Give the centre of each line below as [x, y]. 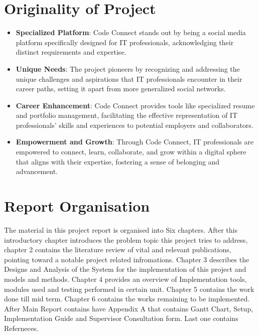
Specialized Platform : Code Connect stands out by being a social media [131, 32]
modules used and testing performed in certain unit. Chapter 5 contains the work [129, 289]
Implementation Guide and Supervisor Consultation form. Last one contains [121, 318]
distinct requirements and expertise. [71, 52]
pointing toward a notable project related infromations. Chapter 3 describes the [127, 259]
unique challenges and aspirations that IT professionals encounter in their [129, 78]
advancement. [37, 171]
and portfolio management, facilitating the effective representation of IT [126, 115]
